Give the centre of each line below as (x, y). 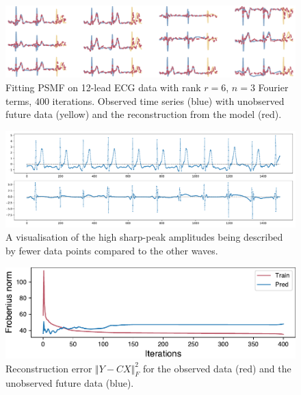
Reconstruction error (49, 368)
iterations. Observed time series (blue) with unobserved (168, 100)
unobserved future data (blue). (70, 383)
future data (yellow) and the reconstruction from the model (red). (144, 114)
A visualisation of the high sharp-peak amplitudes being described (144, 237)
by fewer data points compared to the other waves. (112, 251)
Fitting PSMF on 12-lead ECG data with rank (103, 87)
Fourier (273, 87)
